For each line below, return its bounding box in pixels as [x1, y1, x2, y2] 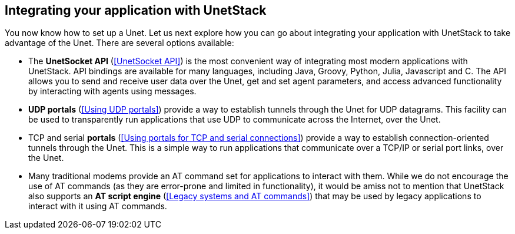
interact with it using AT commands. [28, 201, 167, 212]
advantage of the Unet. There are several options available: [5, 38, 234, 48]
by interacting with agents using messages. [28, 86, 197, 97]
